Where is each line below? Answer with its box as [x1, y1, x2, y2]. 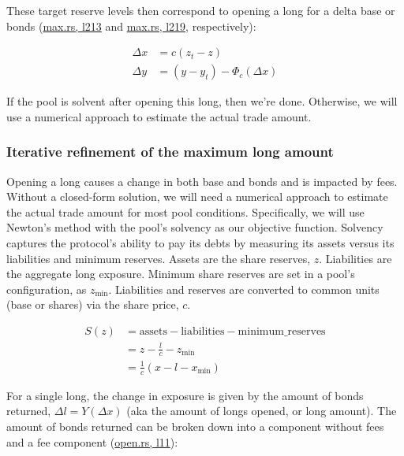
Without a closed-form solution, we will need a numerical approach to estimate [6, 188, 388, 205]
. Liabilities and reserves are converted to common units [108, 280, 380, 297]
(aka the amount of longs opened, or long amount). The [126, 402, 397, 419]
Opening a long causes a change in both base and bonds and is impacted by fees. [6, 172, 398, 189]
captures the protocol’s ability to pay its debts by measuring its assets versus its [6, 235, 395, 251]
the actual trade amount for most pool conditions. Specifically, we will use [6, 203, 365, 220]
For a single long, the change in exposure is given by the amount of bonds [6, 387, 364, 403]
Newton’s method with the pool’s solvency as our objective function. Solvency [6, 219, 383, 235]
